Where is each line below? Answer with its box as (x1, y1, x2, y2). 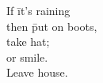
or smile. (6, 48, 48, 65)
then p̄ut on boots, (6, 17, 97, 34)
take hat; (6, 33, 50, 50)
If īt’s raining (6, 2, 71, 18)
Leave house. (6, 64, 68, 81)
